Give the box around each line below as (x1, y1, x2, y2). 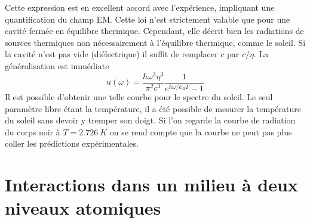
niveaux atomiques (5, 196, 161, 220)
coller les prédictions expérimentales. (5, 137, 139, 150)
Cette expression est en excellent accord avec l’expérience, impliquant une (5, 1, 275, 13)
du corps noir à (5, 125, 60, 138)
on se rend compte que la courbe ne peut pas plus (109, 125, 292, 138)
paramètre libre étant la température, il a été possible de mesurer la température (5, 102, 301, 114)
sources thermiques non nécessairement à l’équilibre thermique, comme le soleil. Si (5, 36, 306, 48)
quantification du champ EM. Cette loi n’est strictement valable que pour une (5, 13, 290, 25)
